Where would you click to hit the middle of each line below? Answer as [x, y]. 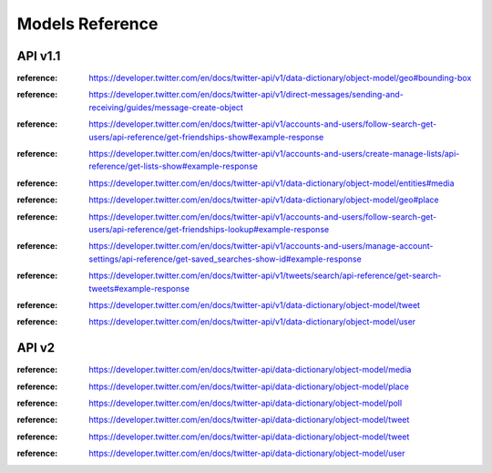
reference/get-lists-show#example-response [174, 166]
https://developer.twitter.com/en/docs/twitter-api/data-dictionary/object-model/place [249, 386]
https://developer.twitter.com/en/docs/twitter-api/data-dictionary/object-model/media [250, 370]
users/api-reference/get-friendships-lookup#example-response [209, 229]
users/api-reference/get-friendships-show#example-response [206, 137]
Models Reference [87, 24]
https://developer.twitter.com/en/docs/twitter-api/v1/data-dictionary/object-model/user [252, 322]
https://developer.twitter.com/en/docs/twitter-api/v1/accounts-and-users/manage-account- [261, 246]
